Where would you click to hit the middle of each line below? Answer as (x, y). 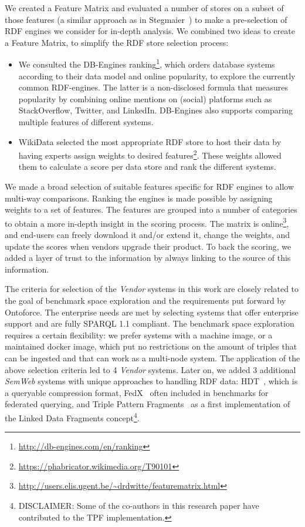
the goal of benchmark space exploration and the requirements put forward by (145, 301)
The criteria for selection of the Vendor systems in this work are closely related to (152, 289)
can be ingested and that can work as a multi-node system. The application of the (152, 358)
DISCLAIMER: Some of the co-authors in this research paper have (139, 505)
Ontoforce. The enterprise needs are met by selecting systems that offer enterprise (152, 312)
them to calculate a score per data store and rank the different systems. (147, 167)
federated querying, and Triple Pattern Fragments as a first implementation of (148, 404)
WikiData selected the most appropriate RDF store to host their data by (150, 141)
